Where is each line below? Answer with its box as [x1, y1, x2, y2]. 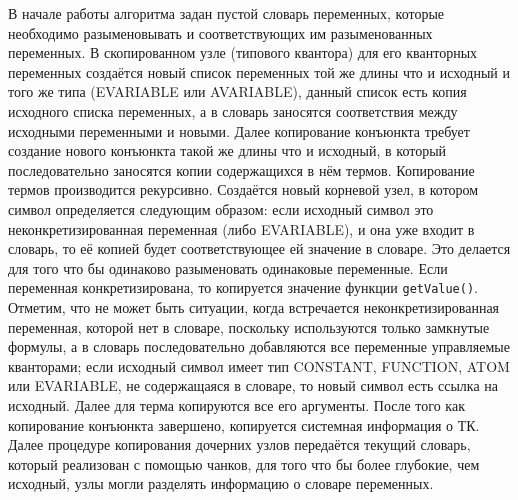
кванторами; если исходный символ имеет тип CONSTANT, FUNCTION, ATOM [8, 355, 510, 376]
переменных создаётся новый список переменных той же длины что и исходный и [8, 61, 510, 82]
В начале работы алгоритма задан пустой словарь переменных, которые [8, 3, 445, 23]
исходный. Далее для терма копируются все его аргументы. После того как [8, 394, 465, 415]
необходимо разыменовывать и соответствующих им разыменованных [8, 22, 433, 43]
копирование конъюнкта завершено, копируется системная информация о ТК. [8, 414, 480, 435]
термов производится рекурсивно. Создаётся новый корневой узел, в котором [8, 179, 479, 200]
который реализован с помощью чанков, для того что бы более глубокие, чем [8, 453, 480, 474]
